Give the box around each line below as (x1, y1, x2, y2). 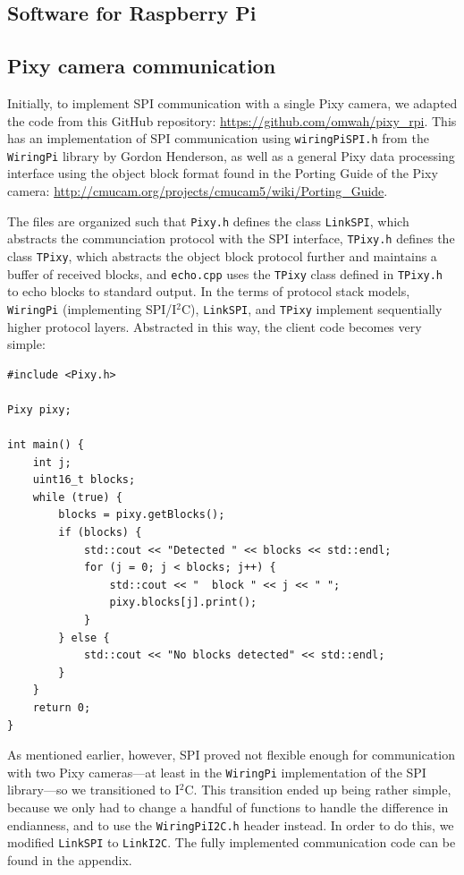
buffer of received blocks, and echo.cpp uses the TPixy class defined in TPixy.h (7, 264, 443, 283)
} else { (58, 631, 110, 644)
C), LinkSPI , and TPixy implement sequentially (181, 299, 443, 318)
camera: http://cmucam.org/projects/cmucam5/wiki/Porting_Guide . (7, 182, 388, 200)
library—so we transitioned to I (7, 780, 180, 799)
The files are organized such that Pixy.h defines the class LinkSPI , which (7, 211, 409, 230)
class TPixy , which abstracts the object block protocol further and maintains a (7, 246, 437, 265)
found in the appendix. (7, 850, 132, 869)
